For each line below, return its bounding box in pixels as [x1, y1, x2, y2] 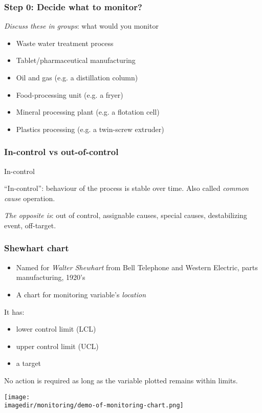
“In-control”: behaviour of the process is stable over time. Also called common [4, 183, 249, 193]
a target [16, 358, 41, 368]
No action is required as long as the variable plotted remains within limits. [4, 375, 238, 385]
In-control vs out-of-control [4, 145, 119, 158]
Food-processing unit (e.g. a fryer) [16, 89, 123, 100]
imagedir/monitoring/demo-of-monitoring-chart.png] [4, 402, 184, 409]
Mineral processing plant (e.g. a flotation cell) [16, 106, 160, 117]
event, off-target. [4, 220, 56, 230]
